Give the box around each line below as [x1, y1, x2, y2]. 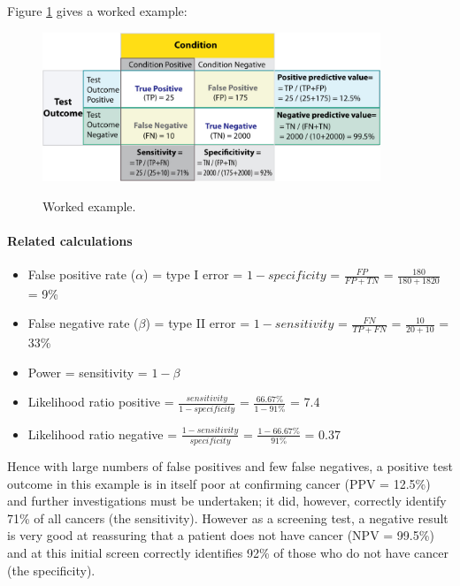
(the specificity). [7, 560, 96, 579]
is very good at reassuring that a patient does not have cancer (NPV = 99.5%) [7, 526, 434, 544]
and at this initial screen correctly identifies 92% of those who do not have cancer [7, 544, 448, 562]
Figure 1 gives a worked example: [7, 2, 188, 19]
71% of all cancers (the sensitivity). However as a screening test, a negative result [7, 508, 448, 527]
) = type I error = [143, 265, 243, 284]
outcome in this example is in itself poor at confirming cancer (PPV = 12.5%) [7, 474, 431, 492]
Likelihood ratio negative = [27, 424, 178, 443]
